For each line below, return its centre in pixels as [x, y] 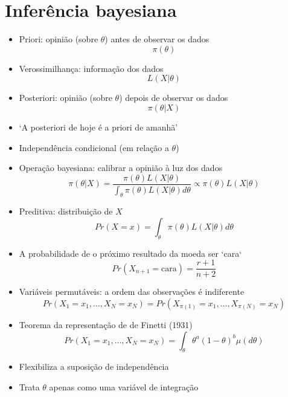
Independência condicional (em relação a [94, 147]
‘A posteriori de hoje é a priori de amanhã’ [98, 127]
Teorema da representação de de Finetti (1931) [106, 325]
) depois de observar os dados [174, 98]
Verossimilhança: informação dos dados [91, 68]
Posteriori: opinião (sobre [66, 98]
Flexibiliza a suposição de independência [94, 366]
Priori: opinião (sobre [59, 39]
